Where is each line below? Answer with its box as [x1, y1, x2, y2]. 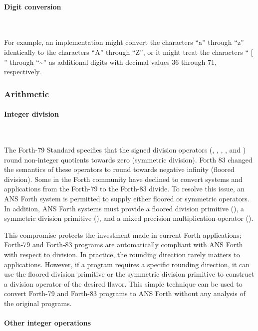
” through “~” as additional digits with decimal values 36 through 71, [4, 56, 217, 67]
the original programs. [4, 298, 72, 308]
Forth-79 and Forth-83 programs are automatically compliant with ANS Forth [4, 239, 243, 250]
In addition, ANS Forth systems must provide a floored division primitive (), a [4, 203, 245, 213]
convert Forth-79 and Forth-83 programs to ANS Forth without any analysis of [4, 288, 246, 299]
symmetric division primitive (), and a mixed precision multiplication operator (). [4, 213, 254, 223]
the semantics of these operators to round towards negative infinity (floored [4, 164, 235, 174]
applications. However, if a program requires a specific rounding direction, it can [4, 259, 250, 269]
